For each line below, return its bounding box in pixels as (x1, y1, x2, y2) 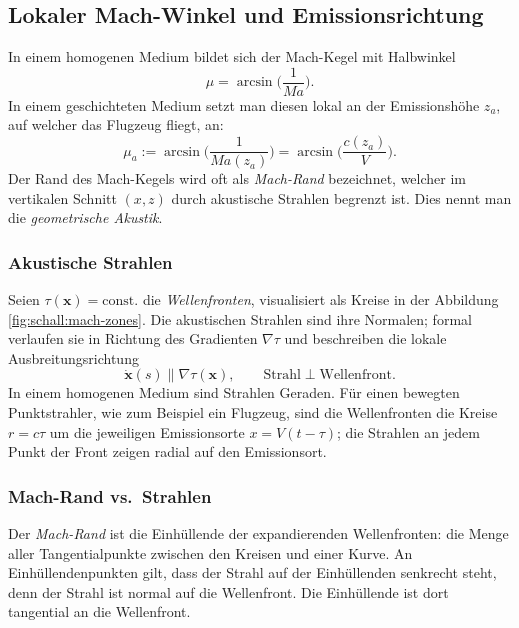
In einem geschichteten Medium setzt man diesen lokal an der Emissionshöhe (8, 94, 480, 115)
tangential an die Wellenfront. (8, 601, 191, 622)
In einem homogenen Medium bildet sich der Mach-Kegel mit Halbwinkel (8, 46, 456, 67)
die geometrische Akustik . (8, 207, 163, 228)
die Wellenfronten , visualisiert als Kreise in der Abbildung (142, 289, 499, 310)
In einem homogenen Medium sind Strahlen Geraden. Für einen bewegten (8, 382, 460, 403)
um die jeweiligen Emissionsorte (49, 421, 245, 442)
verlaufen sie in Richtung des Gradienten (8, 328, 258, 349)
